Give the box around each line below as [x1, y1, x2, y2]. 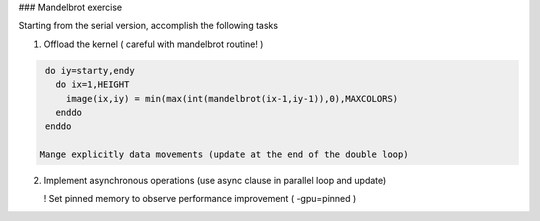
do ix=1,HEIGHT [55, 79, 130, 90]
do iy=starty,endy [45, 65, 135, 76]
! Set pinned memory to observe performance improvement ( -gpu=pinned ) [43, 193, 357, 205]
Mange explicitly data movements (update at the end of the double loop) [39, 149, 409, 160]
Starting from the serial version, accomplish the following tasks [18, 20, 279, 32]
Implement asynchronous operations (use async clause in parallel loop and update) [43, 175, 387, 187]
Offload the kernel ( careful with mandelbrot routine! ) [43, 38, 264, 50]
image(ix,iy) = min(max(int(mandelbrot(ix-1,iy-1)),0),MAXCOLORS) [65, 93, 399, 104]
